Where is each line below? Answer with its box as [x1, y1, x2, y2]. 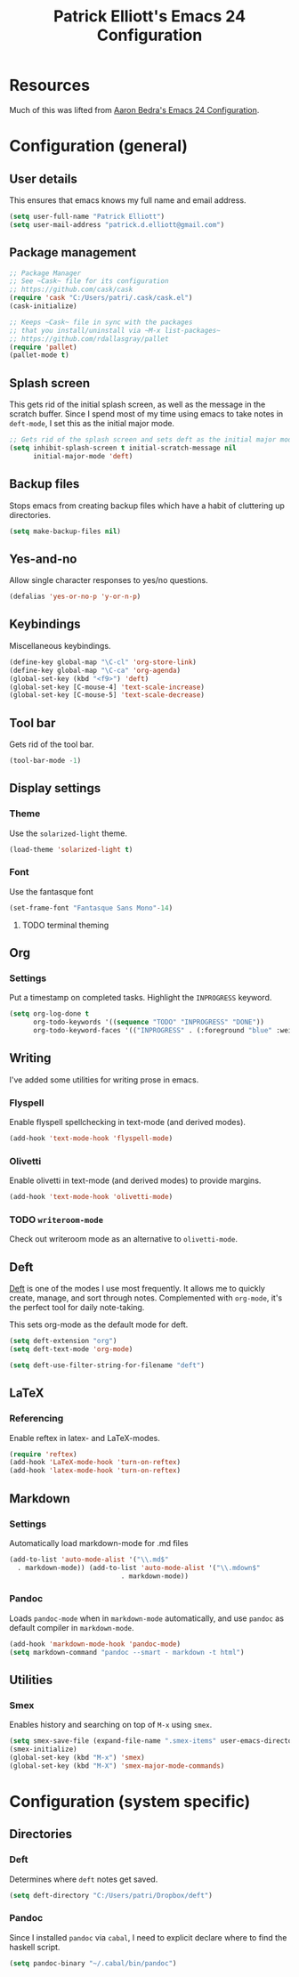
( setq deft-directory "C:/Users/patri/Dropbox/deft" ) [9, 1891, 214, 1900]
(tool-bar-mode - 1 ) [9, 757, 82, 766]
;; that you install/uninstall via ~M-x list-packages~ [9, 326, 221, 335]
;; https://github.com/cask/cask [9, 285, 133, 295]
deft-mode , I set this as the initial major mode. [9, 418, 175, 429]
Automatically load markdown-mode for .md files [9, 1537, 189, 1548]
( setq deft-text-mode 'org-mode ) [9, 1345, 133, 1354]
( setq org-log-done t [9, 1009, 90, 1018]
